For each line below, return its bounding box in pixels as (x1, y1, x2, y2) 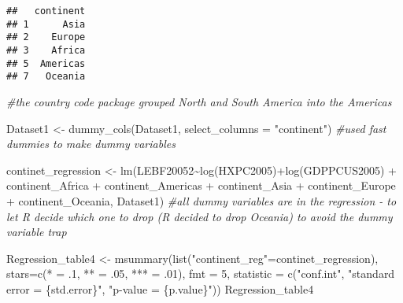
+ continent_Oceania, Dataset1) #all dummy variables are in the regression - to (6, 192, 397, 209)
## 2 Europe (6, 31, 86, 43)
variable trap (6, 224, 67, 240)
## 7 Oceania (6, 71, 86, 83)
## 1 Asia (6, 18, 86, 30)
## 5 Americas (6, 57, 86, 69)
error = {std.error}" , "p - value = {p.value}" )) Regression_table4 (6, 280, 314, 297)
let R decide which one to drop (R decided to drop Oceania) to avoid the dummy (6, 208, 393, 224)
